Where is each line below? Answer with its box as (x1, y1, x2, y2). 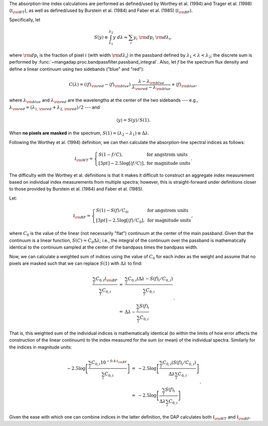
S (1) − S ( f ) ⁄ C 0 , (96, 208, 129, 214)
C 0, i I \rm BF (95, 276, 118, 283)
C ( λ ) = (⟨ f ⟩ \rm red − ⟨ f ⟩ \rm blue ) (68, 82, 131, 89)
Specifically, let (9, 16, 41, 22)
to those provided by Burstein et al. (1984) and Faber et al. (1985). (9, 186, 144, 192)
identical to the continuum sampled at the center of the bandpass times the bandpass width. (9, 244, 198, 250)
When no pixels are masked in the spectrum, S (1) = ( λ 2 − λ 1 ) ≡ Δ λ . (9, 130, 150, 138)
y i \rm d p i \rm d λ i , (133, 35, 172, 41)
